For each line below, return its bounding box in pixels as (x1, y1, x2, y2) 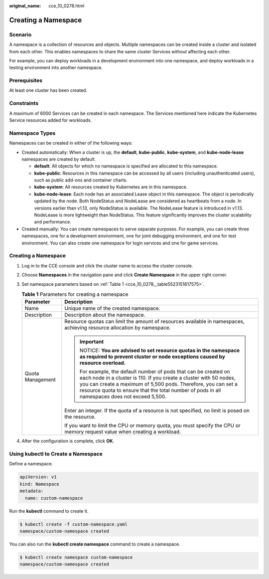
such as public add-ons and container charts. (34, 177, 128, 183)
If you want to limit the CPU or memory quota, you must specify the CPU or (64, 422, 241, 429)
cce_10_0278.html (48, 3, 85, 8)
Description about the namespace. (64, 312, 145, 319)
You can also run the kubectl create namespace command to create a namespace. (9, 541, 180, 547)
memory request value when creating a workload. (64, 428, 181, 435)
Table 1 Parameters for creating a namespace (21, 291, 129, 298)
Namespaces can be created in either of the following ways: (9, 140, 133, 146)
